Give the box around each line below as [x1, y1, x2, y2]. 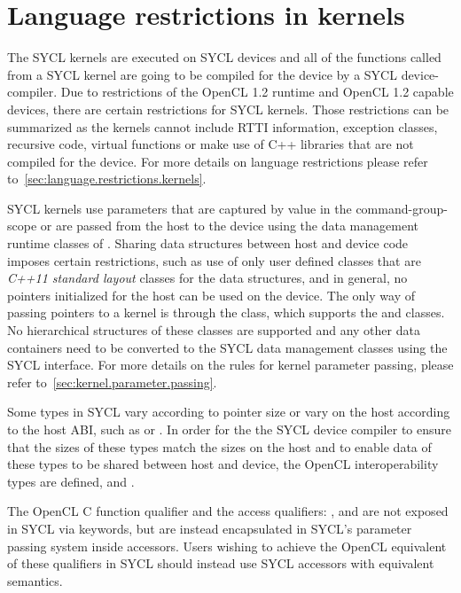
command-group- [356, 199, 448, 217]
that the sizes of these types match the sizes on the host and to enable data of [7, 437, 432, 456]
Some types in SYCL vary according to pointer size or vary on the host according [7, 402, 450, 421]
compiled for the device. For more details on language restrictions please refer [7, 152, 428, 170]
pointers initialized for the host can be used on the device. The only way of [7, 285, 415, 304]
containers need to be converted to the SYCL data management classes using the [7, 338, 448, 356]
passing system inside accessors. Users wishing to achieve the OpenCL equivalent [7, 536, 447, 555]
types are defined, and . [7, 472, 135, 490]
